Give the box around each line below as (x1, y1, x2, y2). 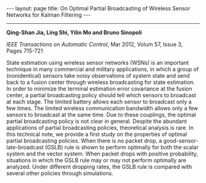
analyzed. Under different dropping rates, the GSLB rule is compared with (6, 163, 192, 170)
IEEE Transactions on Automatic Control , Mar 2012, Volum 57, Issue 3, (6, 41, 183, 48)
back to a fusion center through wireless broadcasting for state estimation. (6, 78, 195, 86)
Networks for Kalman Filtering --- (6, 11, 91, 18)
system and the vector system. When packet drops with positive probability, (6, 150, 198, 157)
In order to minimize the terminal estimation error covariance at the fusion (6, 85, 193, 92)
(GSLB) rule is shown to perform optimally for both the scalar (45, 144, 199, 151)
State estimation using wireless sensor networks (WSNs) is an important (6, 59, 189, 66)
